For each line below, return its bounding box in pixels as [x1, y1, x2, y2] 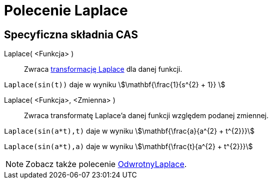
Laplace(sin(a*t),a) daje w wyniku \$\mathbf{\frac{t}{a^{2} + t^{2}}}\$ [4, 142, 253, 151]
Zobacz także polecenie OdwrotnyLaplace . [25, 159, 187, 170]
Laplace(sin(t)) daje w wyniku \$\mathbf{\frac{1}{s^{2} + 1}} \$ [4, 80, 225, 89]
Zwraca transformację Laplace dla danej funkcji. [24, 65, 182, 74]
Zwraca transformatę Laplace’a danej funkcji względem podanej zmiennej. [24, 111, 269, 120]
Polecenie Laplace [4, 2, 128, 19]
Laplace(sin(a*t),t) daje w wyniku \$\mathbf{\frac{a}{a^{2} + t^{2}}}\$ [4, 127, 254, 136]
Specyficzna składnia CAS [4, 28, 138, 41]
